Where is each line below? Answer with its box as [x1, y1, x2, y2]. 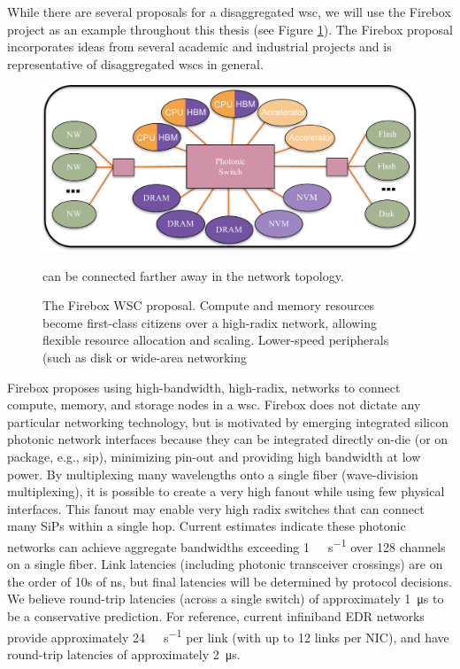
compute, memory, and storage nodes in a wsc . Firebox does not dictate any [7, 395, 421, 414]
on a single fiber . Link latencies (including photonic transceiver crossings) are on [7, 555, 443, 573]
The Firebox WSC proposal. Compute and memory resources [42, 296, 375, 315]
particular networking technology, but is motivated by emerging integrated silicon [7, 412, 448, 431]
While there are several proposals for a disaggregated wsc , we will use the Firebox [7, 3, 451, 20]
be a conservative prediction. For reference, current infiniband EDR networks [7, 607, 425, 626]
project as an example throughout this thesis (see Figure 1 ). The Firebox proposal [7, 19, 453, 38]
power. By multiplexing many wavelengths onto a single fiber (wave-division [7, 464, 418, 483]
